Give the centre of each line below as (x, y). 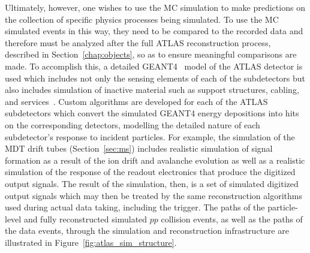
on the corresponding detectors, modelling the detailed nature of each (133, 124)
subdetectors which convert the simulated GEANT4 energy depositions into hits (152, 113)
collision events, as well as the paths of (232, 219)
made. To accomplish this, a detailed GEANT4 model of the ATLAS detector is (154, 66)
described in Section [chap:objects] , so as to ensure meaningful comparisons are (151, 54)
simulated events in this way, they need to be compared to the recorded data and (154, 31)
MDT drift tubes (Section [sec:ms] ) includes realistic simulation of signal (139, 148)
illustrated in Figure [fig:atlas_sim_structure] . (91, 242)
